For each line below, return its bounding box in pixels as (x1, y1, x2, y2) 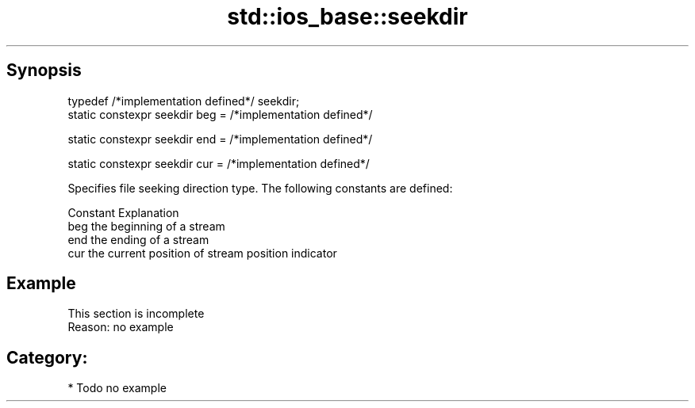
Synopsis (6, 60, 82, 81)
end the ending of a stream (67, 232, 209, 246)
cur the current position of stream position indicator (67, 246, 337, 260)
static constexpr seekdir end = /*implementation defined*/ (67, 132, 373, 146)
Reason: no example (67, 320, 174, 334)
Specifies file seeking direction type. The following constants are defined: (67, 181, 453, 195)
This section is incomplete (67, 307, 205, 321)
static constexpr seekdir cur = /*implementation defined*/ (67, 156, 370, 170)
